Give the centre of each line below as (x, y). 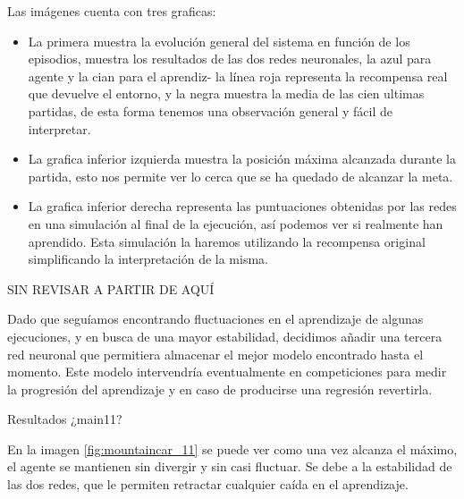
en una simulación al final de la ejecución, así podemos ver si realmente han (236, 223)
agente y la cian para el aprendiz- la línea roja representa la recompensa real (238, 76)
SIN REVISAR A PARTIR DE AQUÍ (111, 288)
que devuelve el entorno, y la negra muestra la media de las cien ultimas (226, 93)
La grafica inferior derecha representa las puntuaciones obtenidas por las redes (242, 206)
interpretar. (59, 128)
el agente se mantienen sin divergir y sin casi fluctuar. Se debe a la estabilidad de (230, 466)
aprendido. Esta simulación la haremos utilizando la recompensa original (227, 241)
